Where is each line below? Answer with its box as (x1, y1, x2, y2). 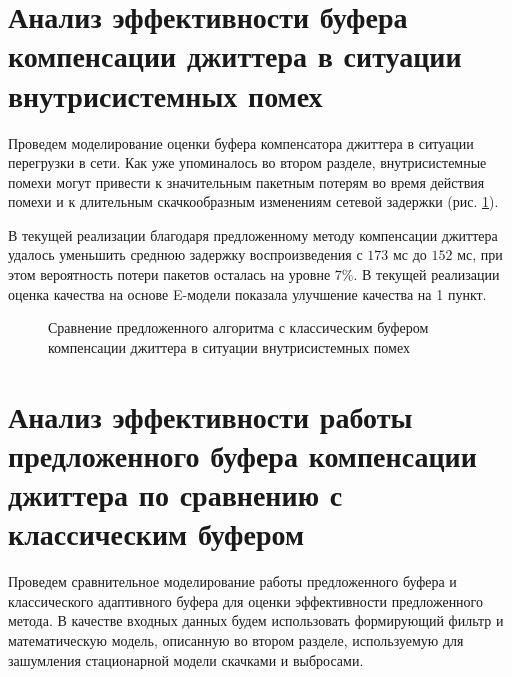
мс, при (457, 244, 503, 265)
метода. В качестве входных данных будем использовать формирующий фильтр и (8, 610, 504, 631)
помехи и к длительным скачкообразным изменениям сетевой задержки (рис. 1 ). (8, 191, 499, 212)
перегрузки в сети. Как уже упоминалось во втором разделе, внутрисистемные (8, 152, 487, 173)
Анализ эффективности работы (8, 395, 413, 436)
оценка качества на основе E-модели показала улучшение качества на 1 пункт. (8, 283, 487, 304)
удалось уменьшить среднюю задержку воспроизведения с (8, 244, 363, 265)
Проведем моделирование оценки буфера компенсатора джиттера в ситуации (8, 132, 474, 153)
